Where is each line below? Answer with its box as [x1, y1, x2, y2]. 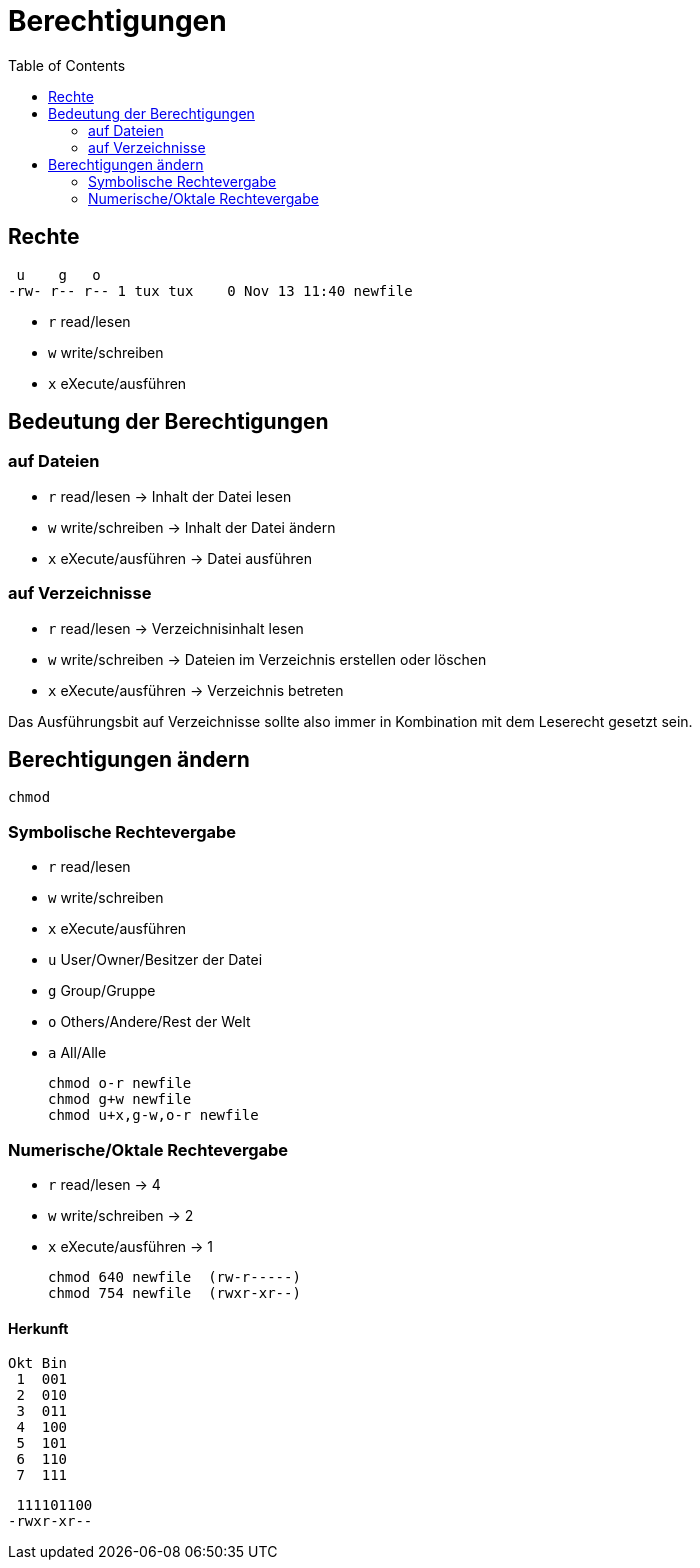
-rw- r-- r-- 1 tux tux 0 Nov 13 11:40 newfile [8, 282, 413, 299]
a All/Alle [48, 1044, 107, 1062]
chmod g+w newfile [48, 1091, 192, 1108]
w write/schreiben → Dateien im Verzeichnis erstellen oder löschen [48, 650, 487, 668]
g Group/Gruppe [48, 982, 156, 1000]
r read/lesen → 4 [48, 1175, 161, 1193]
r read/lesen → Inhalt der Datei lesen [48, 487, 292, 505]
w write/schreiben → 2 [48, 1206, 194, 1224]
